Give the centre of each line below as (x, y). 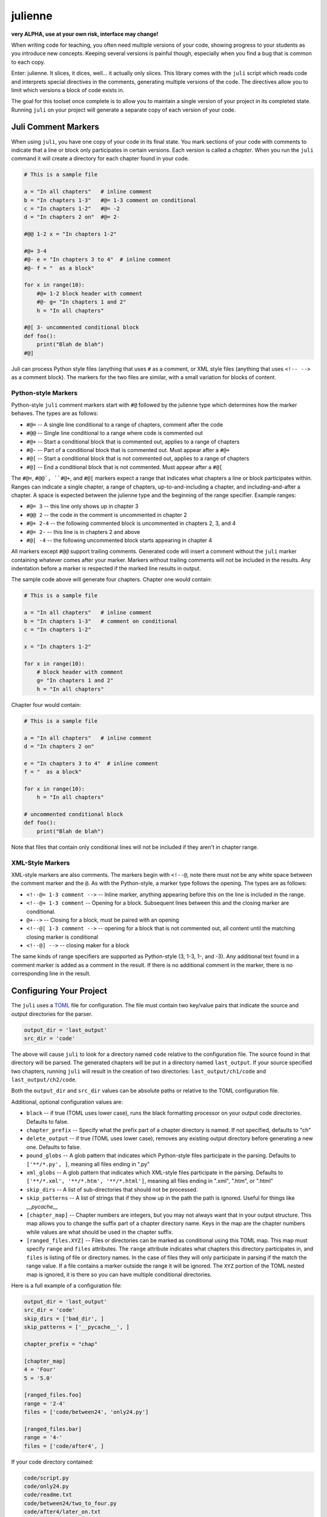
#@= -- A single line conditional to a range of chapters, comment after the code (125, 424)
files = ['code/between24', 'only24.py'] (86, 1412)
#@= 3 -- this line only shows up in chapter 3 (82, 506)
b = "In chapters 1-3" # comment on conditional (101, 621)
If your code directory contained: (52, 1462)
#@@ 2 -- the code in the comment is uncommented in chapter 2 (107, 515)
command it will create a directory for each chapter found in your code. (100, 158)
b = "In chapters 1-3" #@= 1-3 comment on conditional (110, 200)
